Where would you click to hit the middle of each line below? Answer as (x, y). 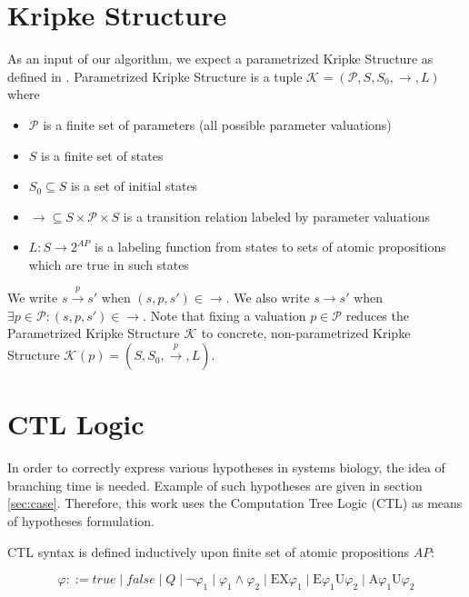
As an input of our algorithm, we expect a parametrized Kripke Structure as (220, 59)
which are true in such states (109, 264)
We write (33, 298)
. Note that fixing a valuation (225, 315)
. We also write (268, 298)
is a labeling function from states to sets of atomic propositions (270, 247)
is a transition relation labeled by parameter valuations (277, 216)
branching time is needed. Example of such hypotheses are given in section (215, 485)
